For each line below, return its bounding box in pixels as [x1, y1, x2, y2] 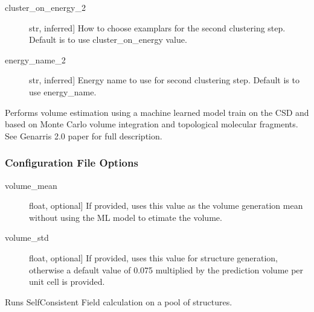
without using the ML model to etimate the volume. [29, 211, 222, 223]
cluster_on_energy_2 [5, 1, 86, 13]
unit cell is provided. [29, 275, 105, 288]
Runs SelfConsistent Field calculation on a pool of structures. [5, 295, 232, 308]
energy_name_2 [5, 53, 66, 66]
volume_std [5, 231, 49, 244]
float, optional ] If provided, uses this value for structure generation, [29, 251, 278, 264]
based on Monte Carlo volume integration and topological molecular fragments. [5, 118, 298, 130]
